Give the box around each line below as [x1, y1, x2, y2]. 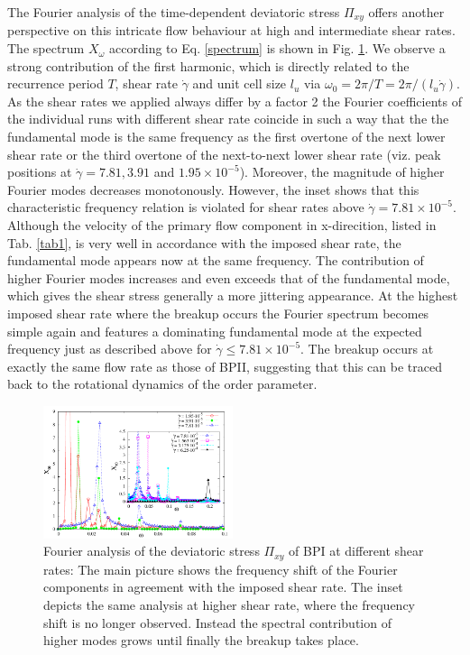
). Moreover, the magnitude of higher [239, 162, 445, 181]
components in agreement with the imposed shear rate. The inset [43, 577, 403, 596]
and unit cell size [192, 74, 287, 93]
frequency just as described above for [7, 339, 212, 358]
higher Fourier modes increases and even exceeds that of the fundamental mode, [7, 268, 450, 287]
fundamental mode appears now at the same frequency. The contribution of [7, 251, 424, 270]
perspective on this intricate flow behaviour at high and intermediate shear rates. [7, 21, 456, 40]
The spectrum [7, 39, 85, 58]
